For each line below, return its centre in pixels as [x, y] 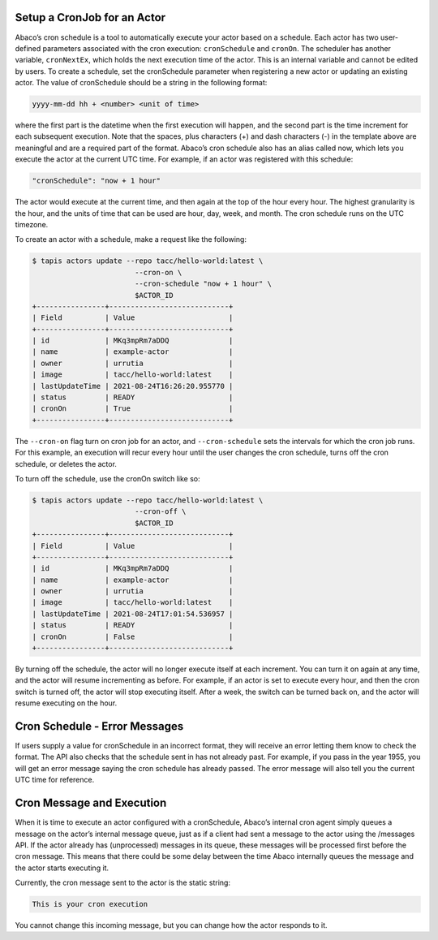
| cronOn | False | [133, 636]
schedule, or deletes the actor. [66, 464]
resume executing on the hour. [66, 703]
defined [28, 48]
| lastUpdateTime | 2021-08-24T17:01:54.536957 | [133, 614]
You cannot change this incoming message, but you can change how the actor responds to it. [171, 925]
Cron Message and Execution [91, 803]
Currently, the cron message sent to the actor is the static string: [123, 883]
